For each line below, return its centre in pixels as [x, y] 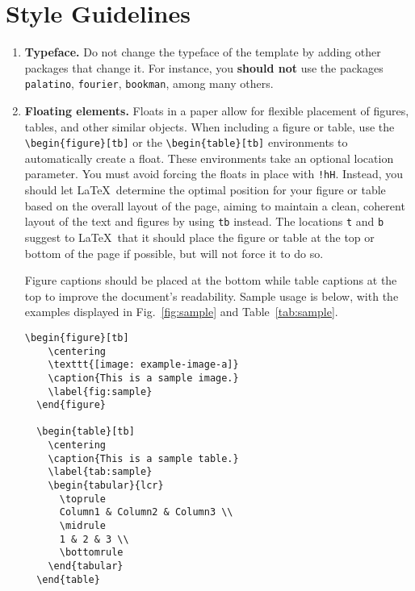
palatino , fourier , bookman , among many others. [149, 83]
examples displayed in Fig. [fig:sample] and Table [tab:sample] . [181, 312]
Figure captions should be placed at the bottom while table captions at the [211, 280]
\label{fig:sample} [100, 391]
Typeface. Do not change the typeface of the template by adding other [203, 52]
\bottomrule [91, 553]
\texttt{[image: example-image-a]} [143, 365]
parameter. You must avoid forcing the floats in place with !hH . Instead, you [214, 174]
